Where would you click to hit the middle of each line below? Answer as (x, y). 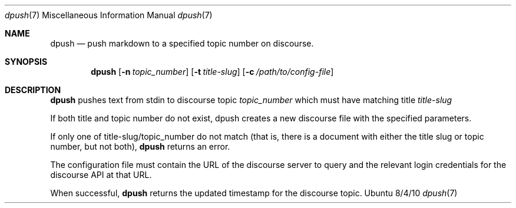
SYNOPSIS (26, 62)
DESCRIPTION (33, 90)
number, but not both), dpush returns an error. (140, 146)
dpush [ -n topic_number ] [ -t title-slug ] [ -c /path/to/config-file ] (212, 72)
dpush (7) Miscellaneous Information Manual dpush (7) (109, 15)
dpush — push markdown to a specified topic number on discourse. (182, 43)
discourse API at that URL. (101, 175)
